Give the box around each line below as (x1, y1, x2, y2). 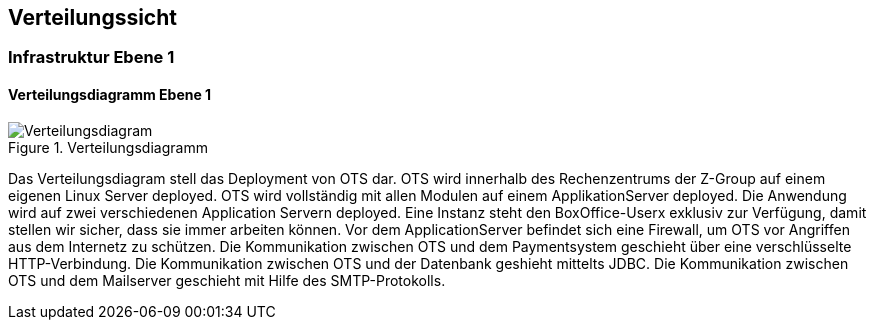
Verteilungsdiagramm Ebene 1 (8, 86, 212, 104)
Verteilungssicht (8, 5, 177, 30)
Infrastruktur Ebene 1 (8, 47, 175, 68)
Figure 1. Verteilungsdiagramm (8, 138, 208, 156)
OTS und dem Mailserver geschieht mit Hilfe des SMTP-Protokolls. (8, 271, 446, 289)
